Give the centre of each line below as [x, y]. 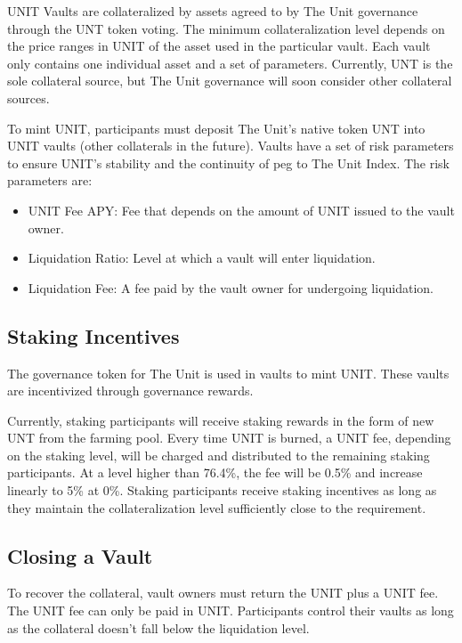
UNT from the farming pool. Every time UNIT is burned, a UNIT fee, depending [229, 438]
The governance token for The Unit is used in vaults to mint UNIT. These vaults [228, 373]
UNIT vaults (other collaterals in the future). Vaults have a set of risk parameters [231, 146]
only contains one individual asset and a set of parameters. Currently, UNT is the [230, 63]
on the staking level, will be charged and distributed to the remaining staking [219, 455]
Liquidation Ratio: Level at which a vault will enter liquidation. [202, 258]
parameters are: [50, 180]
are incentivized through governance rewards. [130, 391]
